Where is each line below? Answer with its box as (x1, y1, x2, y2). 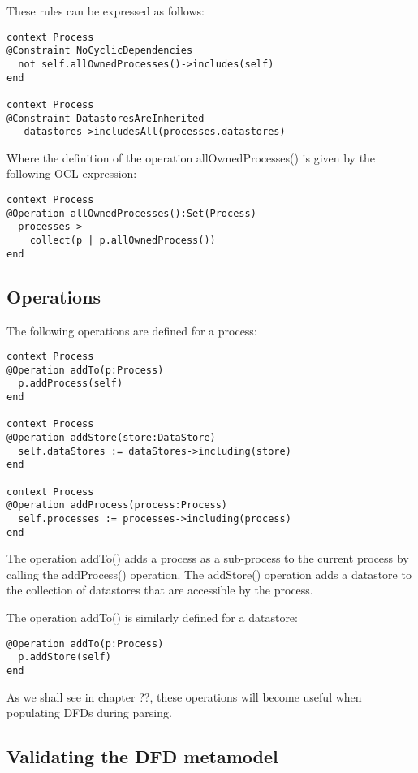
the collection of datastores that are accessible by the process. (6, 581, 313, 598)
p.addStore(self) (18, 651, 111, 663)
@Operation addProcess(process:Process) (6, 499, 228, 512)
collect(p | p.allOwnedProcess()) (29, 235, 216, 246)
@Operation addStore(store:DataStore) (6, 432, 216, 444)
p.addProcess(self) (18, 378, 123, 390)
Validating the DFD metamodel (6, 744, 278, 769)
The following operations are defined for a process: (6, 322, 257, 339)
